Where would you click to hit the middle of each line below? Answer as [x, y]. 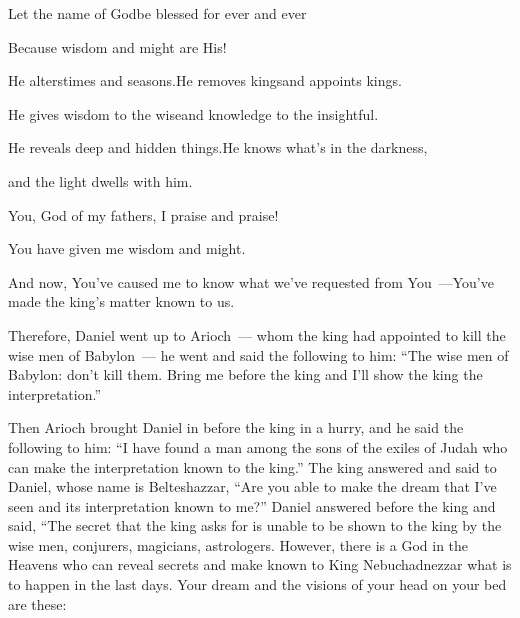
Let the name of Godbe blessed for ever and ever [157, 13]
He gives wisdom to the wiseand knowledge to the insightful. [193, 113]
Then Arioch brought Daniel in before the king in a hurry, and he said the [236, 427]
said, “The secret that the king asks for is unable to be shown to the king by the [255, 525]
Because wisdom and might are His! [117, 46]
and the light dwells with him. [100, 180]
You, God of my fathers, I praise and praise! [143, 214]
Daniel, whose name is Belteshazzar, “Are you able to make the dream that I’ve [252, 486]
